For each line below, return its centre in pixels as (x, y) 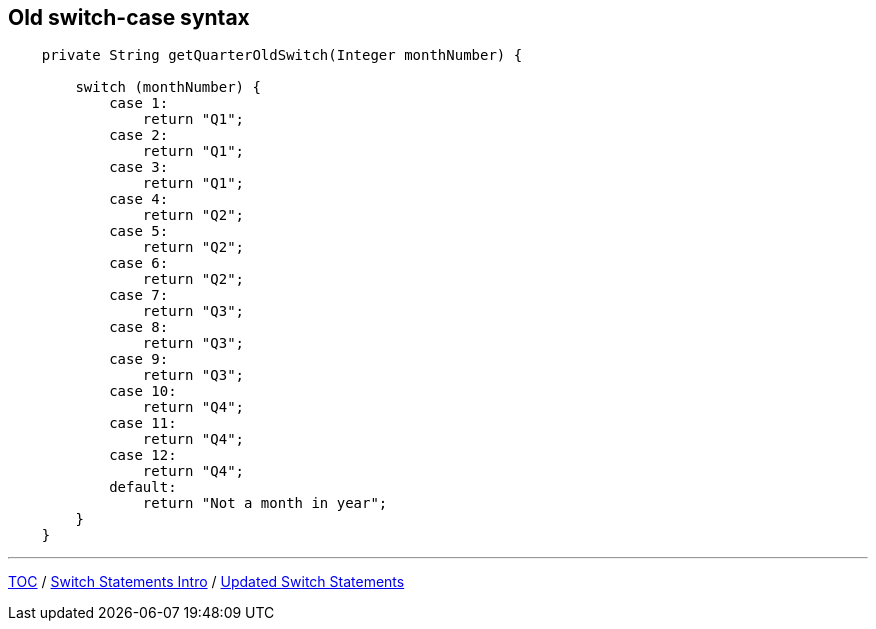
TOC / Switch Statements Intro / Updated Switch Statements (206, 582)
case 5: (139, 231)
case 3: (139, 167)
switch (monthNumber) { (168, 87)
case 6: (139, 263)
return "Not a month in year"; (265, 503)
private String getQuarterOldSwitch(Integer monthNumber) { (282, 55)
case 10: (143, 391)
